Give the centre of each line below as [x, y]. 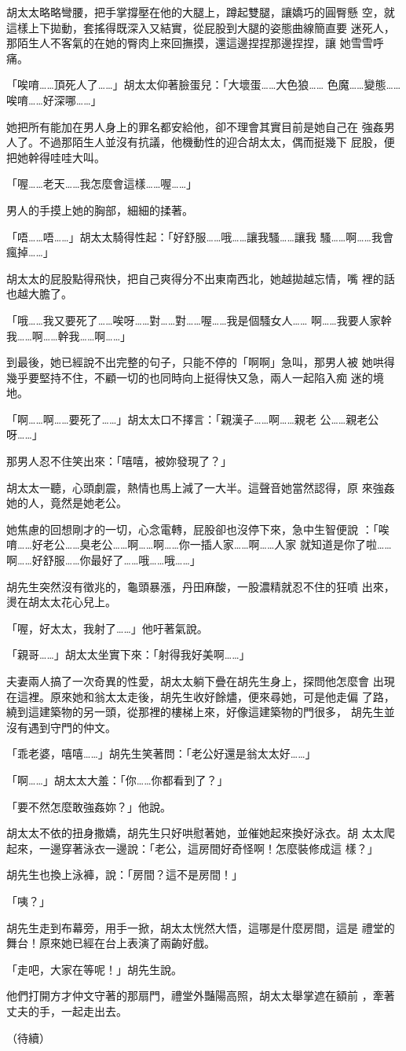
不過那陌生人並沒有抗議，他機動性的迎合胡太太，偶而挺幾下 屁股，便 [217, 142]
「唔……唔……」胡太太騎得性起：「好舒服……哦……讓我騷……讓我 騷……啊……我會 [200, 236]
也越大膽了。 [39, 294]
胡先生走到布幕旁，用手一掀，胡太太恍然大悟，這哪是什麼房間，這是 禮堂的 [201, 927]
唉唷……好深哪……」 [54, 99]
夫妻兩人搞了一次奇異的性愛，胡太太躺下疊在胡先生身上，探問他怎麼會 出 [195, 681]
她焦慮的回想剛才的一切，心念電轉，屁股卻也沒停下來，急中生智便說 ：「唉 [198, 529]
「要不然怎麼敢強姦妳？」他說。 [89, 806]
